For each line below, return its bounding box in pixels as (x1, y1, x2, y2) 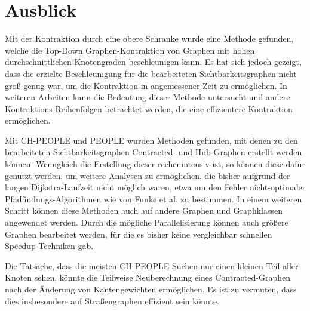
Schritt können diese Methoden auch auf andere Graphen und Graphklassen (5, 204, 283, 217)
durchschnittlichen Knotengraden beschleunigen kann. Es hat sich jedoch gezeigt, (5, 56, 302, 68)
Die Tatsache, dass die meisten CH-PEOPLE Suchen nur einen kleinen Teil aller (5, 259, 299, 272)
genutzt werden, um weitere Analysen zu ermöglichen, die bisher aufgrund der (5, 169, 290, 181)
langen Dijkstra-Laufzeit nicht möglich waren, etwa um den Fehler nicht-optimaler (5, 181, 306, 193)
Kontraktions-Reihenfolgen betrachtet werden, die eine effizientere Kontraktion (5, 102, 293, 115)
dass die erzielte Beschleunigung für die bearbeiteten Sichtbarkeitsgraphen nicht (5, 67, 297, 79)
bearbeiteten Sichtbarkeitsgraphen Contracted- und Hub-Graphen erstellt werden (5, 146, 302, 158)
